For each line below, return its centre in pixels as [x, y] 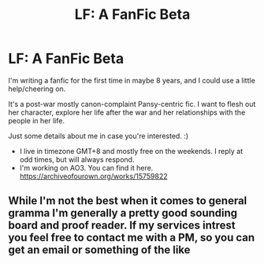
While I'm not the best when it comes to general [128, 201]
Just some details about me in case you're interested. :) [99, 136]
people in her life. [37, 120]
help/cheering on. [37, 89]
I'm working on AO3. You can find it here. [86, 167]
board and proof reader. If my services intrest [122, 225]
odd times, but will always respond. [77, 159]
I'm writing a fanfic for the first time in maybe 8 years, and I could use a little [132, 80]
